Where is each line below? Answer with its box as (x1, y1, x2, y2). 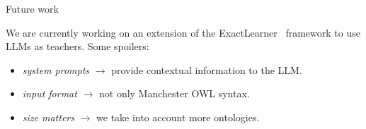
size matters (22, 109, 74, 124)
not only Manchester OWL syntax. (98, 86, 250, 101)
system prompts (22, 62, 90, 77)
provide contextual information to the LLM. (111, 62, 302, 77)
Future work (6, 1, 59, 16)
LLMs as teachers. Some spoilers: (6, 39, 149, 54)
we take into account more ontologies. (96, 109, 260, 124)
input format (22, 86, 77, 101)
